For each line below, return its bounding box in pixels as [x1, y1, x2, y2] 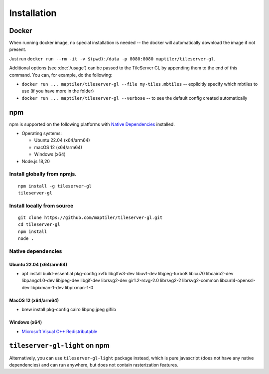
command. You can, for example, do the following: [9, 72, 113, 78]
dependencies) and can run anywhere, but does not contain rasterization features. [9, 362, 179, 368]
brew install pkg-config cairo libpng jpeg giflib [21, 307, 117, 313]
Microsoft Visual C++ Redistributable [21, 328, 98, 334]
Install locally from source [9, 202, 74, 209]
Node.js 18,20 [21, 158, 50, 164]
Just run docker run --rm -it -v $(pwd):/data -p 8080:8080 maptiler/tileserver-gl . [9, 55, 215, 62]
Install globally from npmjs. [9, 171, 77, 178]
